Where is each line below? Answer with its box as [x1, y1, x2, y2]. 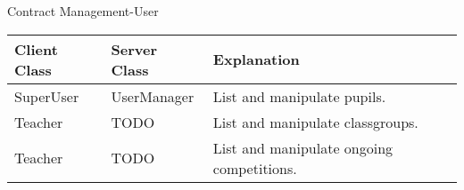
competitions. [212, 157, 297, 178]
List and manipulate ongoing [212, 137, 394, 158]
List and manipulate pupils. [212, 85, 386, 107]
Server [111, 38, 158, 59]
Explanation [212, 49, 300, 70]
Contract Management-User [7, 2, 159, 20]
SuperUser [14, 85, 79, 107]
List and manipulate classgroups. [212, 111, 418, 132]
